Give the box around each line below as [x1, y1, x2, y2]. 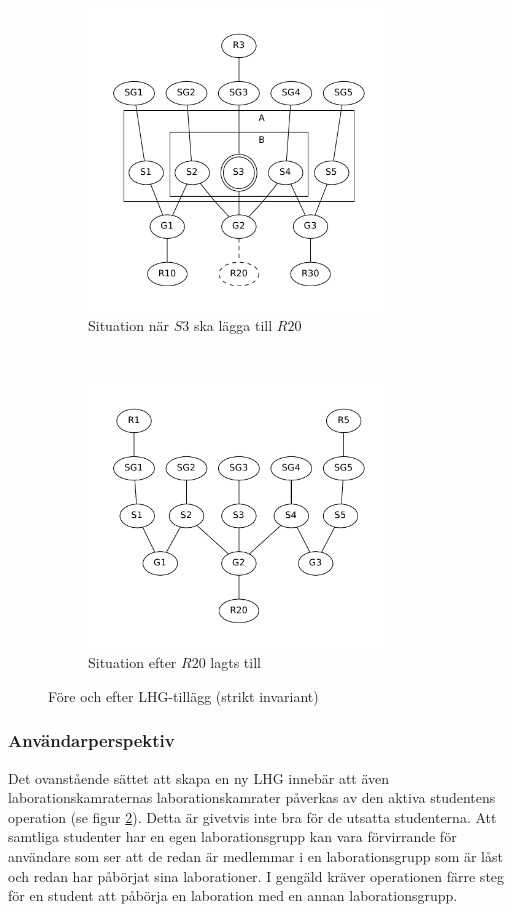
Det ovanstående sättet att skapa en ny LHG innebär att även [8, 767, 390, 788]
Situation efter [88, 652, 177, 673]
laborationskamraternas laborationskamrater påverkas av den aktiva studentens [8, 787, 496, 808]
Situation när [88, 315, 169, 336]
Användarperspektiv [8, 728, 175, 753]
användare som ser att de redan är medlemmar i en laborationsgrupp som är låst [8, 845, 503, 866]
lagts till [210, 652, 261, 673]
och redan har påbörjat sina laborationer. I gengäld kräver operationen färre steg [8, 865, 505, 886]
